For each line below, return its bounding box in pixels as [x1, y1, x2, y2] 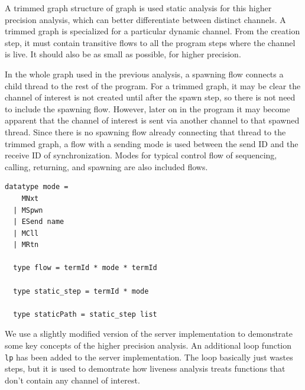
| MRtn [13, 240, 39, 249]
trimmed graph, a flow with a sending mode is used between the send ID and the [5, 137, 298, 149]
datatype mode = [5, 183, 69, 191]
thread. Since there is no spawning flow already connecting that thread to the [5, 125, 286, 138]
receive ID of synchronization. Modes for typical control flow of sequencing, [5, 149, 277, 161]
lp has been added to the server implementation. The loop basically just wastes [5, 350, 293, 363]
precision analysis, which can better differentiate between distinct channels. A [5, 13, 286, 25]
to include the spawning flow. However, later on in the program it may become [5, 102, 290, 115]
